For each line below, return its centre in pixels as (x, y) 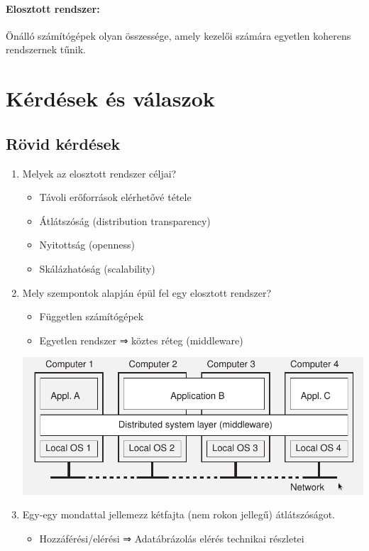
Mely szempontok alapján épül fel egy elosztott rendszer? (147, 292)
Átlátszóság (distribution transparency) (125, 220)
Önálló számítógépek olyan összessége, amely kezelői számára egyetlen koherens (178, 35)
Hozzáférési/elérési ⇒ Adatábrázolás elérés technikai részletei (172, 538)
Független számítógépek (92, 316)
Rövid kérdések (63, 143)
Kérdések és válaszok (110, 98)
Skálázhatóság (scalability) (97, 268)
